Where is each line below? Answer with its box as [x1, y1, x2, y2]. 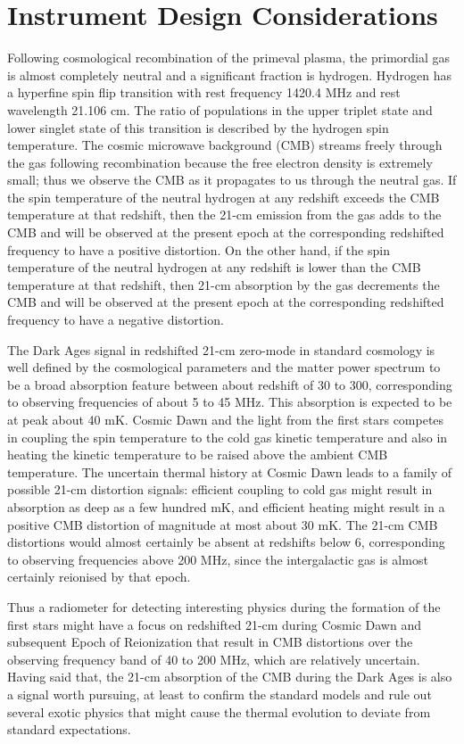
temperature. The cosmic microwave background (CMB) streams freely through [7, 136, 443, 154]
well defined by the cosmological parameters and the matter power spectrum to [7, 358, 441, 376]
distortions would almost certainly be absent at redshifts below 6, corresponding [7, 533, 445, 551]
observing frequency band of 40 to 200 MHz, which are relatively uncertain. [7, 649, 420, 668]
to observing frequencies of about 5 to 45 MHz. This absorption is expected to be [7, 393, 452, 411]
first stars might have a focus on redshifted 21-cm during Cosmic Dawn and [7, 615, 421, 633]
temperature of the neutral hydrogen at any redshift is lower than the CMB [7, 258, 421, 277]
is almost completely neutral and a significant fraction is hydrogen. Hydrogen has [7, 65, 452, 84]
